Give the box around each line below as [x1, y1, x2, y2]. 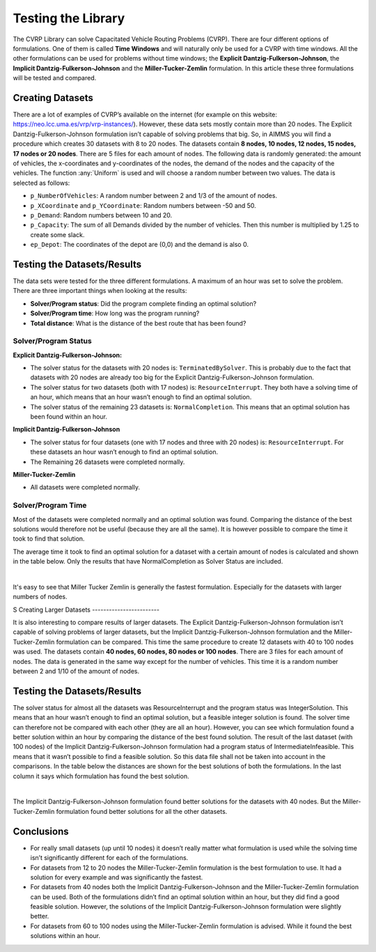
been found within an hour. [30, 412, 108, 421]
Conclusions [13, 825, 69, 837]
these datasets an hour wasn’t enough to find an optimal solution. [30, 448, 219, 456]
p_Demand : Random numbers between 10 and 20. [30, 211, 173, 219]
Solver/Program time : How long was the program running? [30, 309, 200, 317]
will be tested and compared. [13, 74, 97, 82]
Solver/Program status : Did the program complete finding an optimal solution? [30, 299, 257, 308]
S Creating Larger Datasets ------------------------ [13, 605, 160, 614]
